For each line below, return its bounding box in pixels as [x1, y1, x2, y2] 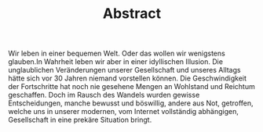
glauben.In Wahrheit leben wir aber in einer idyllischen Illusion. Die [8, 57, 224, 66]
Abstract [102, 5, 162, 23]
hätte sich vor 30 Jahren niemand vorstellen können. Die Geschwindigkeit [8, 73, 247, 83]
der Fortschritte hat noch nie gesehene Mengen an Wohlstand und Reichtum [8, 82, 255, 91]
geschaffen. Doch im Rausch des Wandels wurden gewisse [8, 91, 200, 100]
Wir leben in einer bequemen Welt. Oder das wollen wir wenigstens [8, 48, 225, 59]
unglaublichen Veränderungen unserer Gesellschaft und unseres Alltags [8, 66, 241, 75]
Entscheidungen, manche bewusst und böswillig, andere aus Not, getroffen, [8, 98, 254, 108]
